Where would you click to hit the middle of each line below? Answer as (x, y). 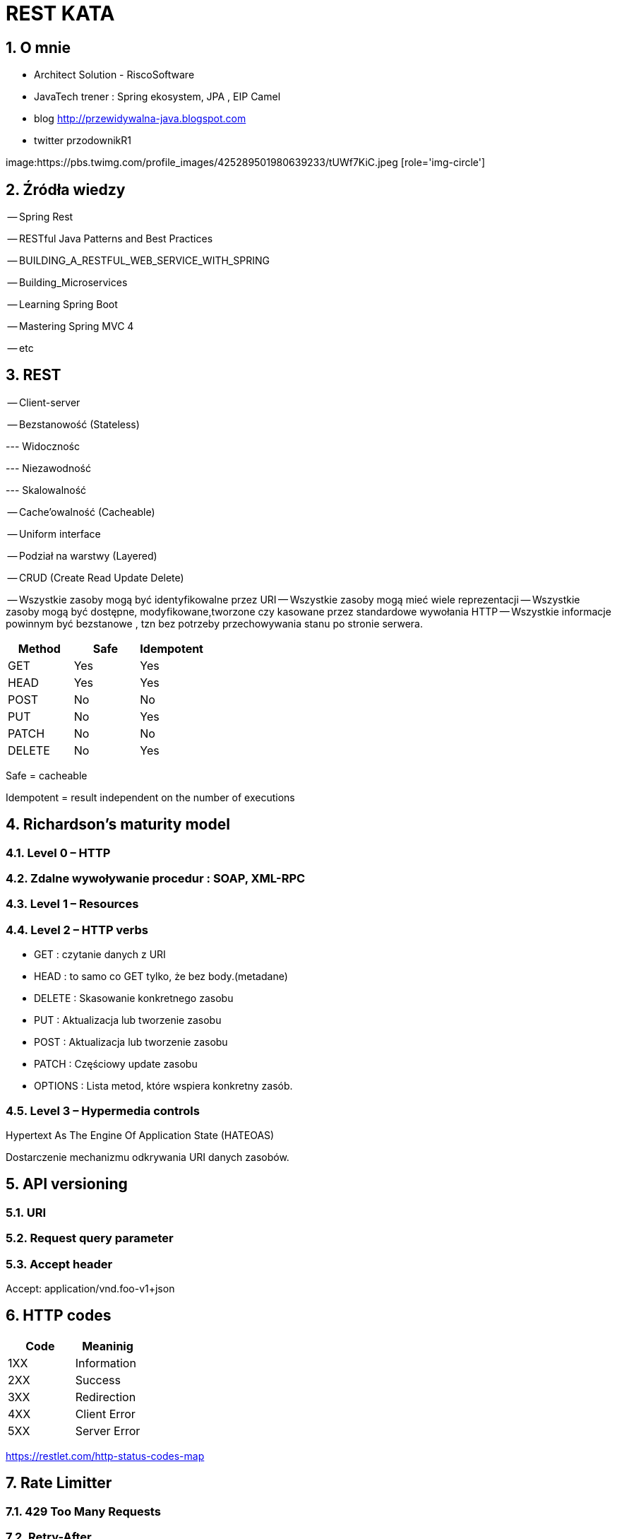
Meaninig (108, 1346)
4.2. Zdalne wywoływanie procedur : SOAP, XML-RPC (156, 879)
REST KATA (60, 13)
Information (106, 1363)
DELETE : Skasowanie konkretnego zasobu (134, 998)
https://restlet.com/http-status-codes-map (105, 1456)
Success (98, 1380)
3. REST (34, 375)
